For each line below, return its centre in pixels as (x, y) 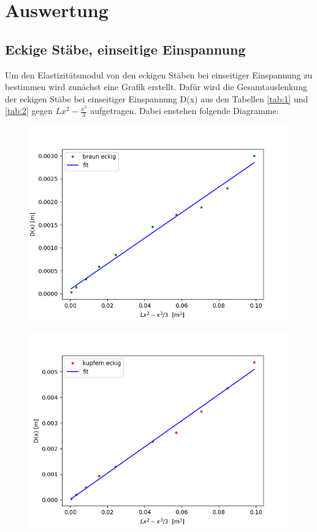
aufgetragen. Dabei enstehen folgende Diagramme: (185, 111)
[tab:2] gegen (29, 111)
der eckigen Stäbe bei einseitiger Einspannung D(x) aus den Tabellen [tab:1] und (157, 98)
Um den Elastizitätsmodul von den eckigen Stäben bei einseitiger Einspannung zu (159, 74)
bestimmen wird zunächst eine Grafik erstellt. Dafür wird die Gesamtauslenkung (156, 87)
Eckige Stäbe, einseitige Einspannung (125, 49)
